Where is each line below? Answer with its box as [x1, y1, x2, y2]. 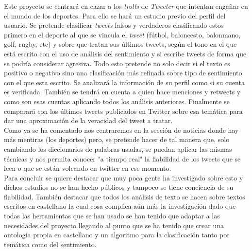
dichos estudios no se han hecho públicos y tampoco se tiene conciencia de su [4, 182, 234, 192]
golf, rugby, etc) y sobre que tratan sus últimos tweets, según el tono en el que [4, 39, 237, 49]
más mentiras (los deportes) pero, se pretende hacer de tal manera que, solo [4, 134, 230, 144]
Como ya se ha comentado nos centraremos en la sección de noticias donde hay [4, 125, 239, 135]
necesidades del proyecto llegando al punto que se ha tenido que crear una [4, 220, 224, 230]
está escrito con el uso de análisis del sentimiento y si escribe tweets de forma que [4, 48, 247, 58]
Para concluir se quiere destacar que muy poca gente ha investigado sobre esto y [4, 172, 243, 182]
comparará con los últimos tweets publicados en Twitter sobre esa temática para [4, 106, 243, 116]
